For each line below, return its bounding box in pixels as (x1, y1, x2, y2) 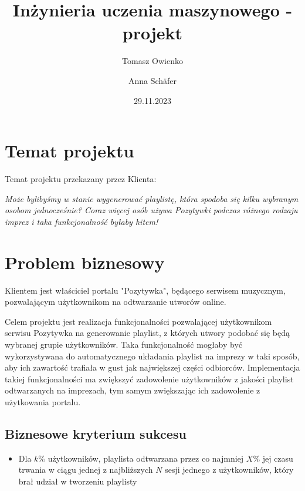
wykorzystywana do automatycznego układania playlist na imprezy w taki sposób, (5, 349, 300, 362)
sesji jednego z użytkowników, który (165, 463, 294, 476)
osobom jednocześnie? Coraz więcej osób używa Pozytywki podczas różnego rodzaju (5, 204, 298, 216)
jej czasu (262, 452, 293, 464)
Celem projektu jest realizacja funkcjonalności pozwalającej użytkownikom (5, 315, 272, 327)
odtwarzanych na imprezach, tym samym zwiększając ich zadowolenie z (5, 384, 260, 396)
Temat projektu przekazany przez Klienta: (5, 173, 157, 185)
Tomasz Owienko (122, 55, 183, 67)
